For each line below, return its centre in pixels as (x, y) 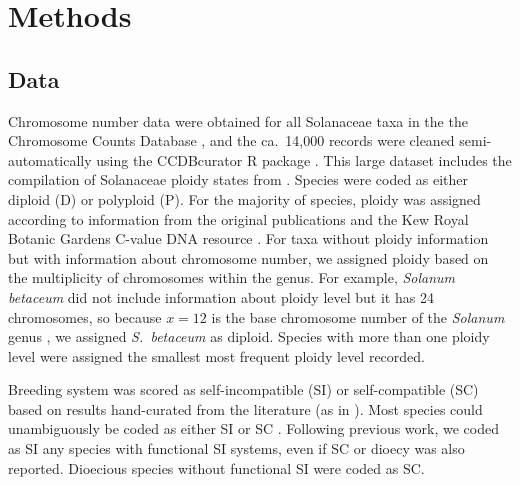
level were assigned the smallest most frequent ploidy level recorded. (216, 355)
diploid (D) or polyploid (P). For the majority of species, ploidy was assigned (244, 198)
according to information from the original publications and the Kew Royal (238, 218)
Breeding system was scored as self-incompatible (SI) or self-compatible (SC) (243, 389)
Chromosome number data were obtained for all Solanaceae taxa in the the (238, 120)
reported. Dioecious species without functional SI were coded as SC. (216, 467)
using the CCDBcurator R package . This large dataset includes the (304, 159)
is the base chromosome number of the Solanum (358, 316)
